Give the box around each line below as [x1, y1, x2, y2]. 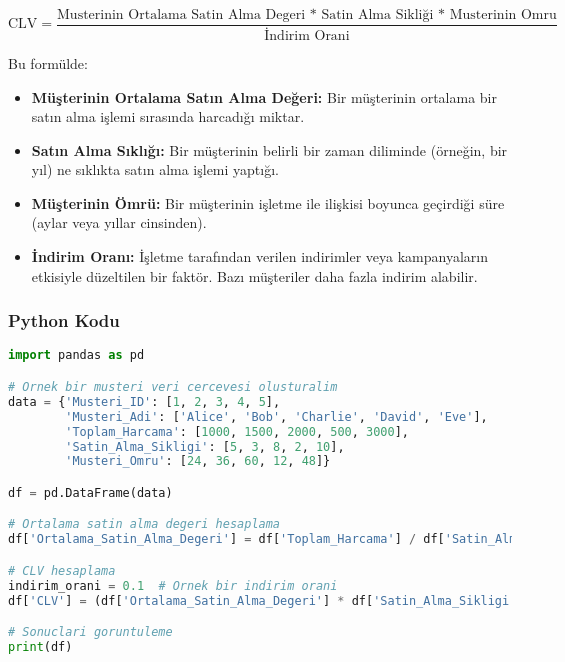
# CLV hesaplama [8, 563, 116, 578]
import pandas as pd [8, 348, 145, 363]
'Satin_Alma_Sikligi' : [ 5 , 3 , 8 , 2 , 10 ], [65, 439, 345, 454]
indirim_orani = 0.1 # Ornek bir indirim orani [8, 578, 338, 593]
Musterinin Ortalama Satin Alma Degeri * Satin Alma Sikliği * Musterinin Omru [57, 8, 557, 22]
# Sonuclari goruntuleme [8, 625, 173, 640]
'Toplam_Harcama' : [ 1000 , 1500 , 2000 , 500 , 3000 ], [65, 424, 409, 439]
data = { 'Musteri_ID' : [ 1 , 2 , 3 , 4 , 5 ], [8, 394, 281, 409]
